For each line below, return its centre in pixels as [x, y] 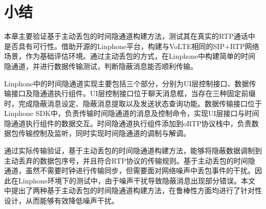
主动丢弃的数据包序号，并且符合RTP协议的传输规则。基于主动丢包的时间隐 [130, 160]
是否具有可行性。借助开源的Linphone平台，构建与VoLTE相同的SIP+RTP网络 [132, 46]
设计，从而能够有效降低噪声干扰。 [61, 201]
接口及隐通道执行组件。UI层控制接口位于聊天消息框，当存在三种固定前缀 [133, 93]
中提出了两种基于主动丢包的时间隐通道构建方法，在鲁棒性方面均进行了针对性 [133, 190]
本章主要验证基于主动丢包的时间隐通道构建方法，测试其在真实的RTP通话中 [130, 36]
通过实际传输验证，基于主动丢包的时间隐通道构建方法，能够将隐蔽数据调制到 [133, 150]
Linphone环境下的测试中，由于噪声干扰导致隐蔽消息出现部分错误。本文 [137, 180]
